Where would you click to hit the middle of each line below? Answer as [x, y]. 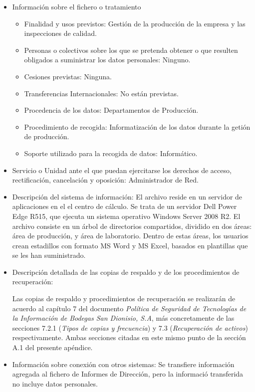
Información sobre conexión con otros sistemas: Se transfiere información [123, 364]
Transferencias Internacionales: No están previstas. [101, 93]
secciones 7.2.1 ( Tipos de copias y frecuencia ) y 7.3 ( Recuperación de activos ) [130, 327]
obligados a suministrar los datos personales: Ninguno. [107, 60]
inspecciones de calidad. [60, 33]
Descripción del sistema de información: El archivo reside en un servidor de [127, 196]
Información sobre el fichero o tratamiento [77, 6]
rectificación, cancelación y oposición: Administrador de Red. [105, 180]
